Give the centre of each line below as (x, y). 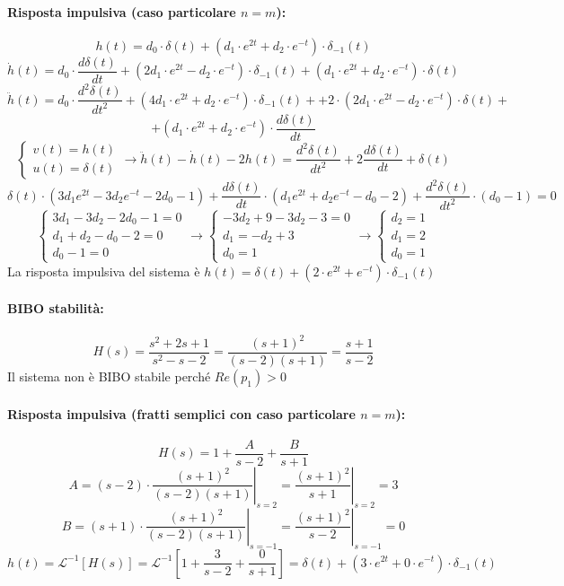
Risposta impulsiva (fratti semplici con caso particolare (181, 413)
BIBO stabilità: (56, 308)
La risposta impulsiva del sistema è (104, 271)
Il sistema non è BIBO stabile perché (109, 376)
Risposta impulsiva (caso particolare (122, 11)
